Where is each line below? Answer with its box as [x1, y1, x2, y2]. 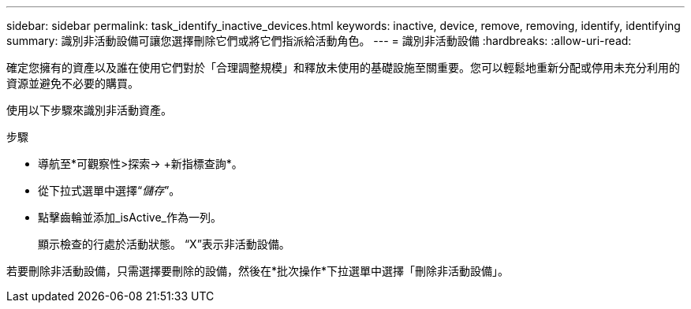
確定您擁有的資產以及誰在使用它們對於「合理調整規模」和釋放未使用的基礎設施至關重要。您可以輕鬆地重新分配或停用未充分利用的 [6, 61, 680, 74]
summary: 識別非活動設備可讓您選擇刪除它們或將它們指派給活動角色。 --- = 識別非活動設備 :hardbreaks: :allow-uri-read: [6, 34, 632, 47]
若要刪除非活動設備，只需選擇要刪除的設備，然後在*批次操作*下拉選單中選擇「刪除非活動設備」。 [6, 264, 510, 277]
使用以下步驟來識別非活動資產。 [6, 103, 172, 117]
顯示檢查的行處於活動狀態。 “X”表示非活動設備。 [38, 237, 290, 251]
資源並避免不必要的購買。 [6, 76, 139, 90]
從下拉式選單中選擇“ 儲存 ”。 [38, 184, 181, 197]
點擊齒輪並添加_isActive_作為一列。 [38, 210, 222, 224]
